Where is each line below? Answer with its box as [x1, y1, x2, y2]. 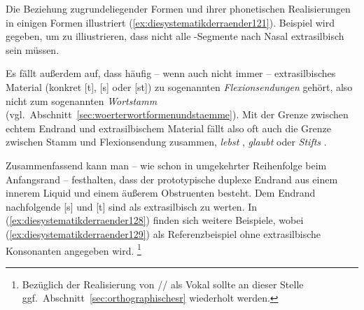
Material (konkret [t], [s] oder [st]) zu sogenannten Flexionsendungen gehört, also [6, 79, 353, 94]
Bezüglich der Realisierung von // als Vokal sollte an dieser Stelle [22, 276, 304, 291]
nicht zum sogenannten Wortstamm [6, 93, 157, 108]
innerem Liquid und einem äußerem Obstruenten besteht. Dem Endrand [6, 185, 316, 200]
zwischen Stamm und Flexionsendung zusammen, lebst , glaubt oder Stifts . [6, 134, 327, 149]
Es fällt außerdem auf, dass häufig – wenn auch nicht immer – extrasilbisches [6, 66, 336, 80]
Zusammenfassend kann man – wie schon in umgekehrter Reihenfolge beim [6, 157, 327, 172]
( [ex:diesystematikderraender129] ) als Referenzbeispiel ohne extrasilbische [6, 226, 321, 241]
